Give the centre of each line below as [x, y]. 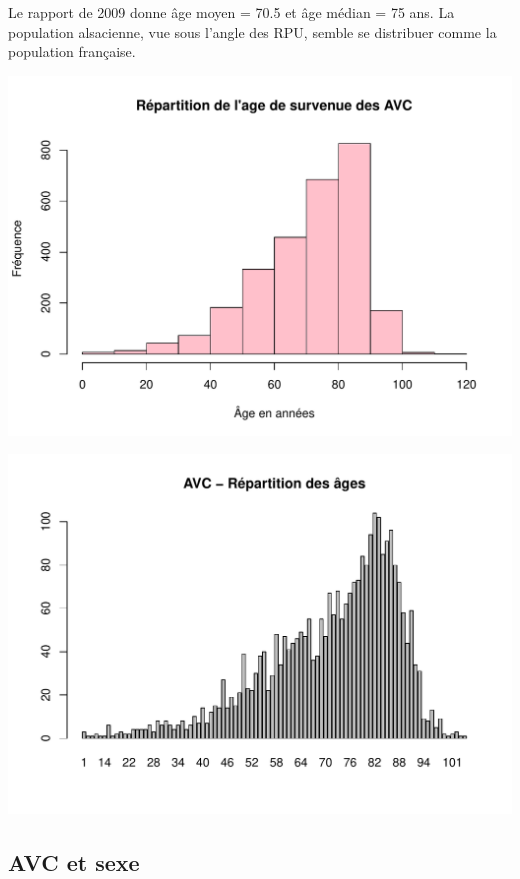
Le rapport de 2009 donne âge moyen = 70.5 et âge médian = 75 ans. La [231, 12]
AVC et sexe [74, 861]
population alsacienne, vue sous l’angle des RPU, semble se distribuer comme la [252, 31]
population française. [72, 51]
